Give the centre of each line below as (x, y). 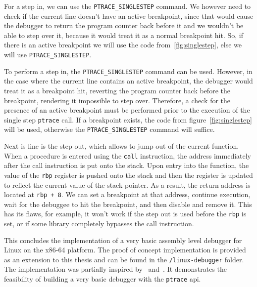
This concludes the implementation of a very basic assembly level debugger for (123, 240)
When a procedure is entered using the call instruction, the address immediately (128, 155)
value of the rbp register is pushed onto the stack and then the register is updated (128, 175)
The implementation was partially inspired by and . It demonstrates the (115, 269)
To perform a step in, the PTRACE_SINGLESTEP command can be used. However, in (128, 71)
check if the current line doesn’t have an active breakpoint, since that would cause (129, 16)
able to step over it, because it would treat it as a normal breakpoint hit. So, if (124, 35)
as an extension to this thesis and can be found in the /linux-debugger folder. (124, 259)
